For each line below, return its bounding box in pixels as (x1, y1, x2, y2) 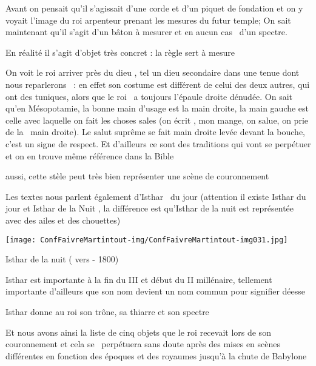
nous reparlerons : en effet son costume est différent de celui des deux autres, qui (5, 78, 310, 90)
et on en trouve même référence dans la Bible (5, 149, 174, 162)
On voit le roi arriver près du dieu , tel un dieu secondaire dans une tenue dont (5, 66, 300, 79)
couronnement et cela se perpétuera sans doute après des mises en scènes (5, 338, 281, 350)
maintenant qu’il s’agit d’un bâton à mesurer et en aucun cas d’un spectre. (5, 25, 287, 38)
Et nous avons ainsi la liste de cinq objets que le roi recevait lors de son (5, 325, 271, 338)
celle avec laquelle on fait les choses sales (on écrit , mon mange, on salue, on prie (5, 113, 308, 126)
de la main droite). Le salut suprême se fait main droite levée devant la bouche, (5, 125, 306, 138)
